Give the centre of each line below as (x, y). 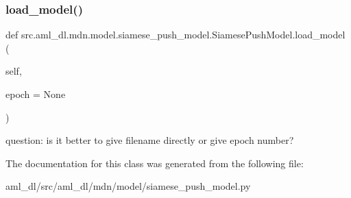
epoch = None (36, 94)
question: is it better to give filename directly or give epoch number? (150, 140)
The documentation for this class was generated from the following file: (155, 163)
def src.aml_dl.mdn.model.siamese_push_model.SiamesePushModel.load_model (175, 35)
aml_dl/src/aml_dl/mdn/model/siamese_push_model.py (128, 186)
